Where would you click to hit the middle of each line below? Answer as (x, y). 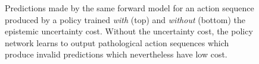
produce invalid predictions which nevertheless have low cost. (116, 54)
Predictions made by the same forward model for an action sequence (129, 8)
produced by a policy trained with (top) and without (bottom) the (125, 19)
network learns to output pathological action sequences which (117, 42)
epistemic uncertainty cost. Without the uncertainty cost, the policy (129, 31)
